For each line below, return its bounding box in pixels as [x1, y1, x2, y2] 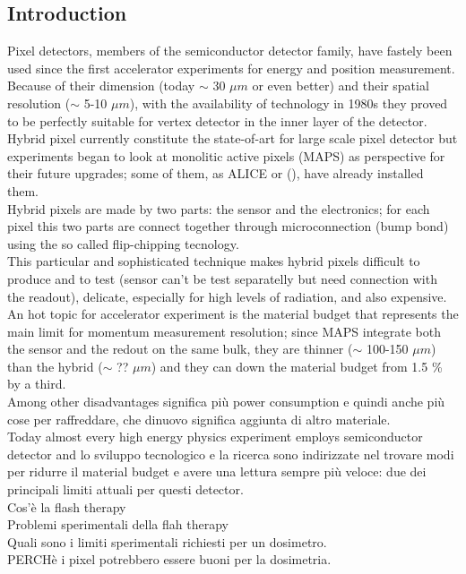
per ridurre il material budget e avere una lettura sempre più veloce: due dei [7, 462, 427, 481]
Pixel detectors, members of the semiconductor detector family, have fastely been [7, 41, 453, 60]
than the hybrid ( [7, 356, 103, 375]
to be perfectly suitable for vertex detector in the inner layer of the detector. [7, 111, 427, 130]
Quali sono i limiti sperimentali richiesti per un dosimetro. [7, 532, 327, 551]
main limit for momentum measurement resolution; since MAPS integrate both [7, 321, 441, 340]
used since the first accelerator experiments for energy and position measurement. [7, 58, 455, 77]
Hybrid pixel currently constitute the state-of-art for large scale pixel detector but [7, 129, 458, 148]
